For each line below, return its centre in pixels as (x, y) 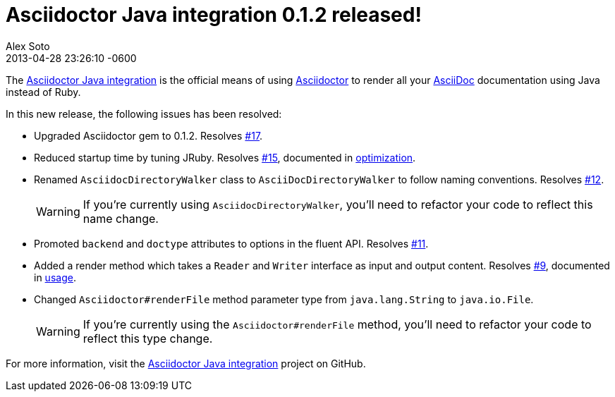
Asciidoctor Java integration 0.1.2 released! (214, 15)
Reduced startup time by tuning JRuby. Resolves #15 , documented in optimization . (225, 157)
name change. (121, 218)
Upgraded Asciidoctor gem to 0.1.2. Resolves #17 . (148, 135)
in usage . (55, 277)
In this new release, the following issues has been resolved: (144, 114)
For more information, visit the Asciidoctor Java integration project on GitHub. (186, 363)
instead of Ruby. (43, 92)
